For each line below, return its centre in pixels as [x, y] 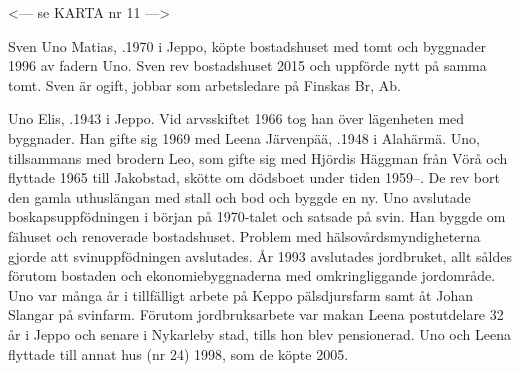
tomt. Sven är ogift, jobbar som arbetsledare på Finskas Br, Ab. [204, 84]
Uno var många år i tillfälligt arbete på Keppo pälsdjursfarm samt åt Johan [240, 294]
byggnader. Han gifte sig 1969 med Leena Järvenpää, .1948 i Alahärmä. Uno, [244, 137]
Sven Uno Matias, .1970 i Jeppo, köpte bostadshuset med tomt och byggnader [247, 45]
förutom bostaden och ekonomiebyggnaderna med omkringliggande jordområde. [252, 275]
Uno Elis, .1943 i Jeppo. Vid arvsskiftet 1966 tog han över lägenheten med [236, 118]
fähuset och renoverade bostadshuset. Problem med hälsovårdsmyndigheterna [244, 235]
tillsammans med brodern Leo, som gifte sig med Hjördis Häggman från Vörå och [258, 157]
